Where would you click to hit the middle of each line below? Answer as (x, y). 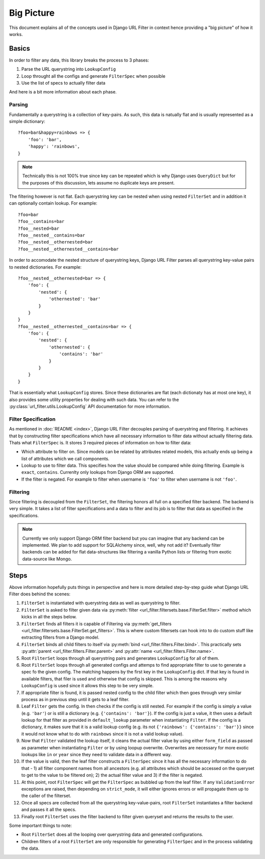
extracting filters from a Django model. (60, 638)
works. (16, 34)
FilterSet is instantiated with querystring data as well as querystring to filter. (101, 603)
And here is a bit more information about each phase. (63, 92)
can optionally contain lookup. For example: (53, 203)
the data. (30, 848)
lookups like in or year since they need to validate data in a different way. (96, 755)
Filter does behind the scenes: (40, 594)
